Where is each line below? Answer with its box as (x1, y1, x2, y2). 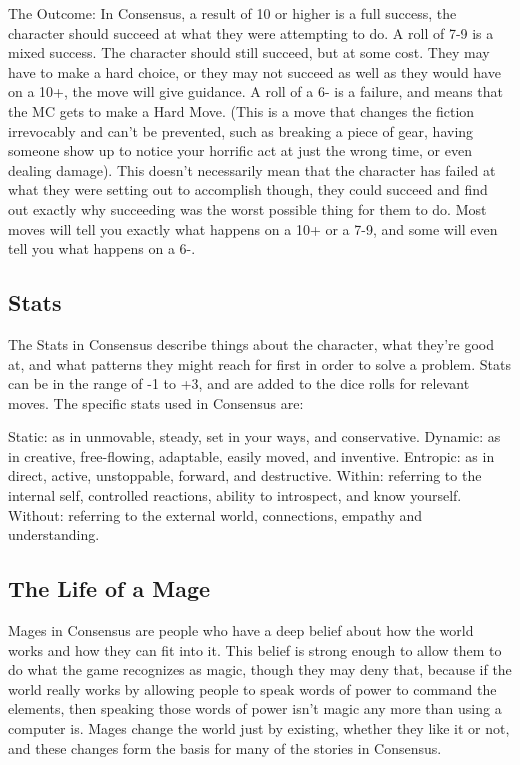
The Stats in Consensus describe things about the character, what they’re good (8, 333, 494, 354)
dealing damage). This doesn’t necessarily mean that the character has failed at (8, 159, 496, 180)
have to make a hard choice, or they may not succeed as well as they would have (8, 61, 501, 82)
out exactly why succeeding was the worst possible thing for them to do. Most (8, 198, 487, 219)
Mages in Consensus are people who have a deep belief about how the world (8, 620, 474, 641)
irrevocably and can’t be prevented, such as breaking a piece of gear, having (8, 120, 474, 141)
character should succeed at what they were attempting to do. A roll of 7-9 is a (8, 22, 494, 43)
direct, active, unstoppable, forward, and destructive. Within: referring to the (8, 465, 482, 486)
